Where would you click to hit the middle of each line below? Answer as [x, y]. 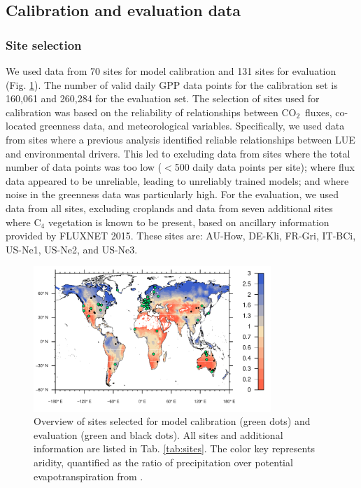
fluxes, [319, 112]
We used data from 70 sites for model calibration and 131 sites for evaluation [171, 71]
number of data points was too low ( [84, 167]
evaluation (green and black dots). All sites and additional [158, 434]
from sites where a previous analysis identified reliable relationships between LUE [180, 139]
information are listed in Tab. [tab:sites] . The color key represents [174, 448]
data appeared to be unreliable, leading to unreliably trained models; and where [177, 180]
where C [23, 222]
